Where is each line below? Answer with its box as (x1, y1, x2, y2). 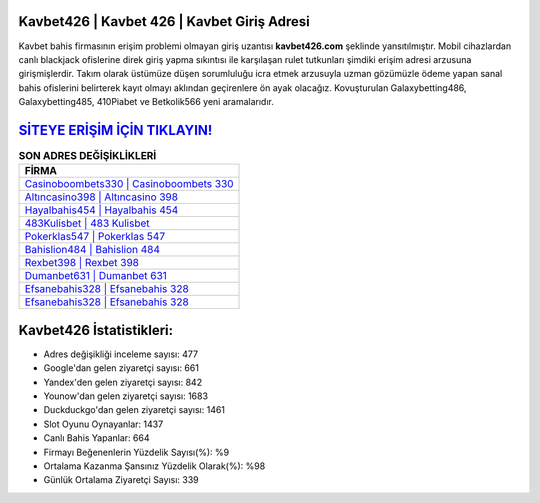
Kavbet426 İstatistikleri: (18, 321, 174, 339)
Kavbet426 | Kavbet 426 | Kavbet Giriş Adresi (18, 13, 310, 30)
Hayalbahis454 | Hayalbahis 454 (24, 203, 179, 217)
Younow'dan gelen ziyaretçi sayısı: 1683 (43, 390, 209, 402)
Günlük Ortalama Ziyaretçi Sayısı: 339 (43, 474, 199, 486)
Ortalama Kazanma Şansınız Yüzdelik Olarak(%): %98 (43, 460, 266, 472)
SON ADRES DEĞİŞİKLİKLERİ (18, 149, 157, 163)
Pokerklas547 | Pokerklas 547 (24, 230, 165, 244)
